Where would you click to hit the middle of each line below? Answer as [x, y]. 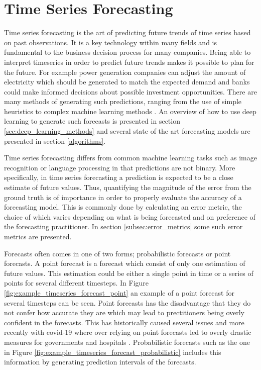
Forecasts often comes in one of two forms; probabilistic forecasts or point [117, 253]
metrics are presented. [38, 236]
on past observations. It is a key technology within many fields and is [110, 42]
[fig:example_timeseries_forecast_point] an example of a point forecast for [119, 292]
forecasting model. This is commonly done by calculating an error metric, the [123, 207]
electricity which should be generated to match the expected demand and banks [127, 82]
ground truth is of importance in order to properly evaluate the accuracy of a [123, 197]
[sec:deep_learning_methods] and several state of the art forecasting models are [127, 131]
